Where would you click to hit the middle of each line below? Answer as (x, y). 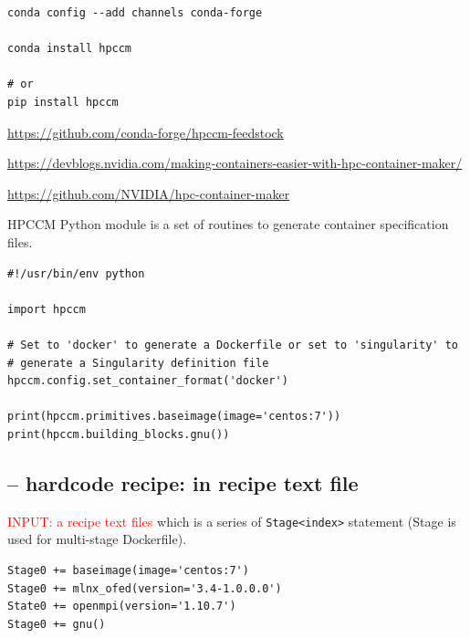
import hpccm (47, 309)
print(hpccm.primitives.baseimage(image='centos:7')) (174, 417)
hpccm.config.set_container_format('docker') (148, 381)
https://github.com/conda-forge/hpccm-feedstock (146, 132)
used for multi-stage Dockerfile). (97, 539)
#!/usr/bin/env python (76, 273)
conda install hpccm (70, 49)
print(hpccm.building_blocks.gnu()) (119, 434)
